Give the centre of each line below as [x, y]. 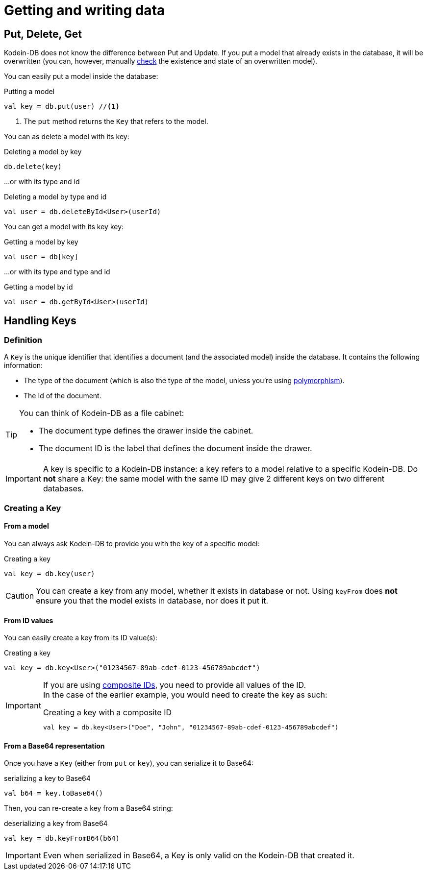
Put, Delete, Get [43, 34]
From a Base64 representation [54, 746]
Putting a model [29, 92]
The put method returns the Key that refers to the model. [116, 121]
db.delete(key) [33, 167]
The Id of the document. [63, 396]
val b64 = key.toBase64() [54, 793]
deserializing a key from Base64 [56, 824]
